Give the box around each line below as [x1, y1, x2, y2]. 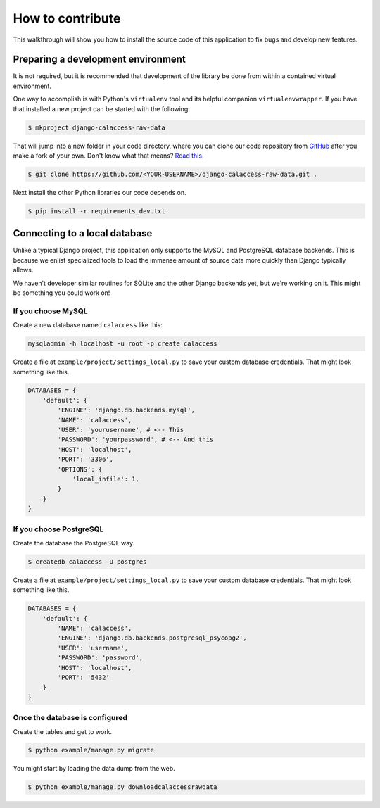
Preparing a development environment [13, 53, 186, 65]
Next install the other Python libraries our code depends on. [13, 188, 186, 196]
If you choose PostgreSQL [13, 524, 104, 534]
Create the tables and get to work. [13, 727, 113, 736]
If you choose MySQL [13, 306, 88, 316]
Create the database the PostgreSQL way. [13, 538, 135, 547]
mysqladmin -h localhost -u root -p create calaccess [27, 340, 217, 348]
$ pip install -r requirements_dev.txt [27, 207, 165, 215]
